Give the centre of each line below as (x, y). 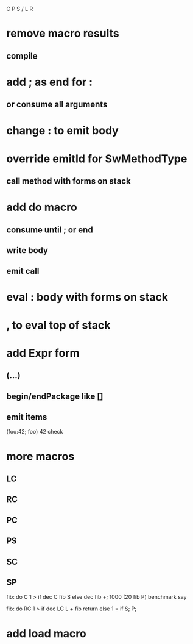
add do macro (42, 207)
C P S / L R (20, 9)
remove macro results (63, 34)
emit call (23, 271)
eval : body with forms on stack (87, 297)
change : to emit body (62, 131)
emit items (27, 417)
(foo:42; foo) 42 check (35, 432)
